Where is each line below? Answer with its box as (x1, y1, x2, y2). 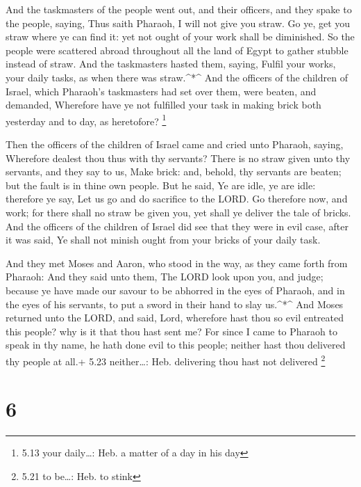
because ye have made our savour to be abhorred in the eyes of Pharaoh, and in (6, 282, 345, 297)
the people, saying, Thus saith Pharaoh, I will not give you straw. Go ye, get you (6, 15, 351, 30)
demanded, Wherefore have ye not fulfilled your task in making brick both (6, 97, 321, 112)
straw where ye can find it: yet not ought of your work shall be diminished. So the (6, 29, 355, 44)
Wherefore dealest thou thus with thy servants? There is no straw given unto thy (6, 150, 351, 165)
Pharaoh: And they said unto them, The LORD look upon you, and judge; (6, 269, 324, 284)
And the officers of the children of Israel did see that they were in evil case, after (6, 218, 349, 233)
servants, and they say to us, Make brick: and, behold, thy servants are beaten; (6, 164, 342, 179)
